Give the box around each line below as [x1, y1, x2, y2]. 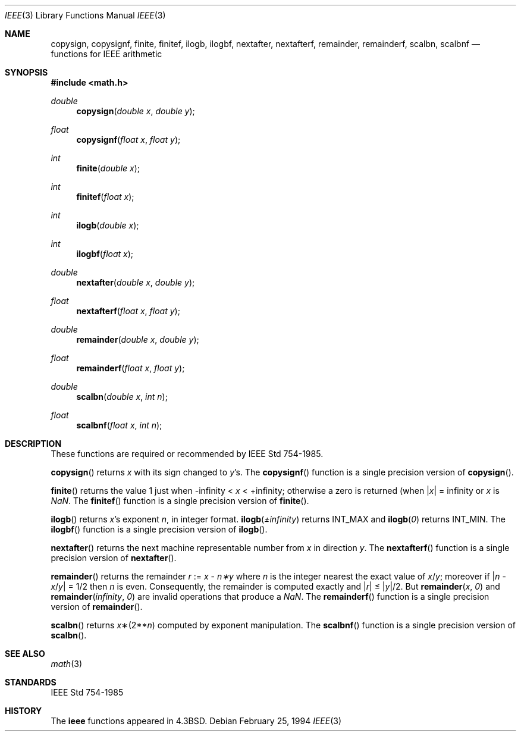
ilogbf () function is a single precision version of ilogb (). [51, 524, 268, 534]
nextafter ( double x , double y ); [76, 277, 195, 287]
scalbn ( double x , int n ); [76, 392, 168, 402]
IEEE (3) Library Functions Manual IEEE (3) [5, 10, 166, 20]
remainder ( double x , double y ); [76, 334, 199, 344]
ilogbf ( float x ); [76, 249, 134, 259]
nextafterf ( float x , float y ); [76, 306, 180, 316]
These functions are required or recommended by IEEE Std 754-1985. [51, 449, 324, 459]
